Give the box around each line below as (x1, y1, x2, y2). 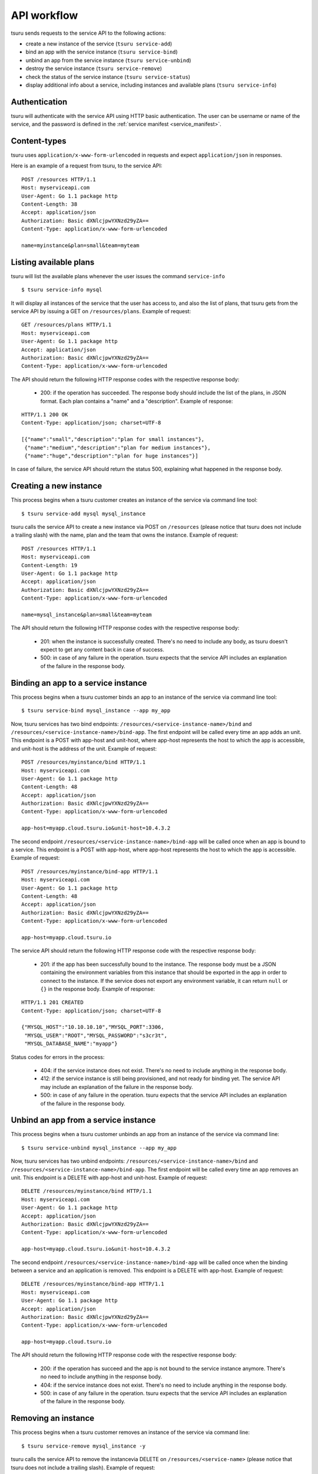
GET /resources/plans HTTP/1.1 (21, 321, 112, 328)
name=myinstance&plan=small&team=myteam (21, 242, 140, 249)
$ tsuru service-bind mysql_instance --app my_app (21, 708, 171, 714)
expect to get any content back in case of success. (40, 646, 164, 653)
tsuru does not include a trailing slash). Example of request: (11, 1464, 155, 1471)
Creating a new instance (11, 481, 102, 491)
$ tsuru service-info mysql (21, 287, 102, 293)
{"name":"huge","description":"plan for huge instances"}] (24, 452, 198, 459)
